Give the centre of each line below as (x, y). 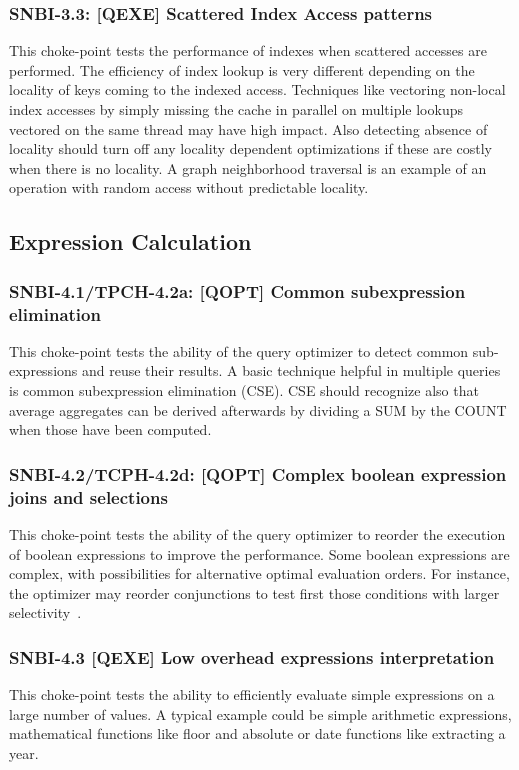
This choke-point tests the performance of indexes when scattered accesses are (248, 50)
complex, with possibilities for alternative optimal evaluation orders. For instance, (259, 573)
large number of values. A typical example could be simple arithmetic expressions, (260, 713)
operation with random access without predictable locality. (189, 187)
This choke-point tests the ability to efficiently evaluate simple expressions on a (252, 694)
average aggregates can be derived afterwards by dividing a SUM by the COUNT (258, 409)
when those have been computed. (110, 429)
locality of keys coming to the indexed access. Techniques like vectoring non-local (257, 89)
